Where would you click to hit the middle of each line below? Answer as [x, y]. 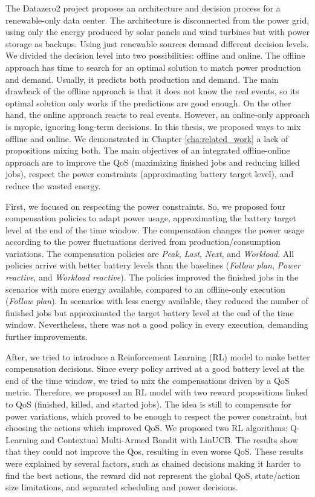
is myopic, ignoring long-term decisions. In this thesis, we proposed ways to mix [153, 126]
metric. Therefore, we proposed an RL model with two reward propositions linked [157, 392]
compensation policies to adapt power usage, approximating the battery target [151, 218]
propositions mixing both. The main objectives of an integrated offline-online [148, 150]
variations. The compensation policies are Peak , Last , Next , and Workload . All [150, 253]
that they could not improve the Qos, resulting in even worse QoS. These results [154, 451]
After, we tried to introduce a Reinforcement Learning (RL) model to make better [158, 356]
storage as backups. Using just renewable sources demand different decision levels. [157, 43]
